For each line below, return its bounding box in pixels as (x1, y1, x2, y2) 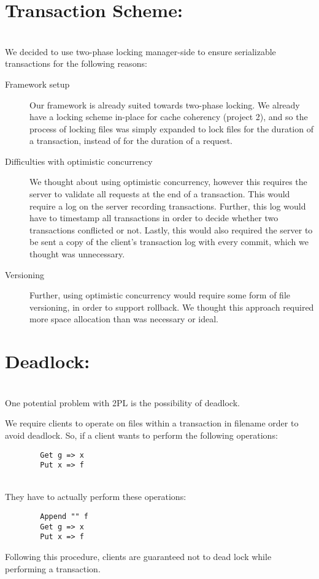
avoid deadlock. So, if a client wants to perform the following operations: (5, 428, 278, 441)
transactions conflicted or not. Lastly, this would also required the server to (29, 223, 313, 236)
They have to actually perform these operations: (5, 490, 186, 503)
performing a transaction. (5, 562, 101, 575)
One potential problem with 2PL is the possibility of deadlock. (5, 396, 240, 409)
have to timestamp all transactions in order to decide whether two (29, 211, 279, 224)
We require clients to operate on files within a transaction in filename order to (5, 417, 299, 430)
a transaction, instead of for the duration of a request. (29, 134, 233, 147)
